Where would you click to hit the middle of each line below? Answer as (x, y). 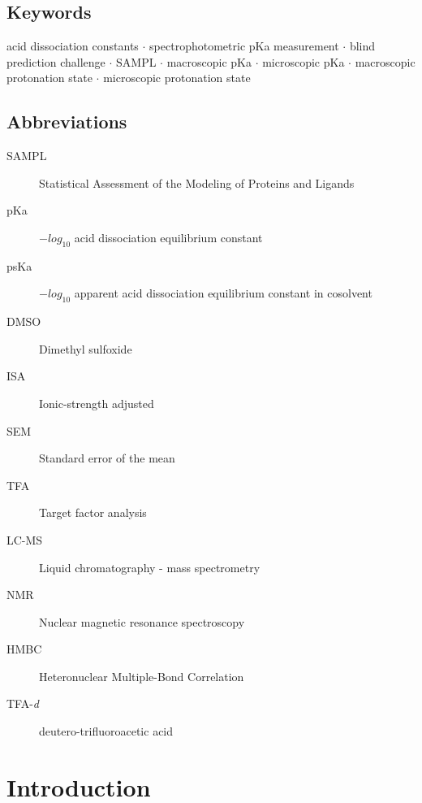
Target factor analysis (93, 512)
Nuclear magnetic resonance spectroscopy (142, 621)
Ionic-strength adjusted (97, 403)
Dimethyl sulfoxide (86, 348)
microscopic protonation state (177, 78)
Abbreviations (67, 122)
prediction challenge (56, 61)
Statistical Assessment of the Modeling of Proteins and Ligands (197, 182)
